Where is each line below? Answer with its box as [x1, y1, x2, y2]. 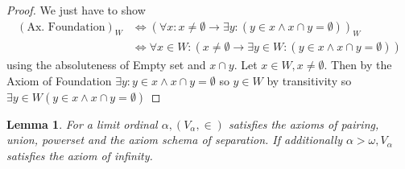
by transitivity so [267, 72, 352, 89]
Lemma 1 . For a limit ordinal [6, 115, 158, 132]
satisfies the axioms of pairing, [228, 115, 379, 132]
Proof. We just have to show [6, 2, 146, 18]
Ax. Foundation [27, 21, 105, 33]
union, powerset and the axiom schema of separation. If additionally [6, 131, 342, 148]
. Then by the [324, 56, 392, 73]
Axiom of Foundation [6, 72, 112, 89]
